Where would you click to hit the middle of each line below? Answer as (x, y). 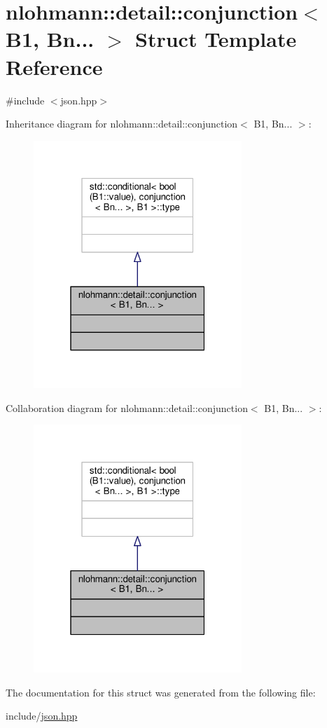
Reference (54, 66)
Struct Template (216, 39)
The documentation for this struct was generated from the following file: (161, 692)
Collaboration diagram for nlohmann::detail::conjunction (127, 407)
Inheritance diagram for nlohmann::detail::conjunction (122, 124)
